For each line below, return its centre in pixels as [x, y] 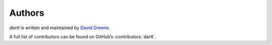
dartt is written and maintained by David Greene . [60, 28]
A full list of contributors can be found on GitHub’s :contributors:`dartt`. [83, 37]
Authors [27, 13]
